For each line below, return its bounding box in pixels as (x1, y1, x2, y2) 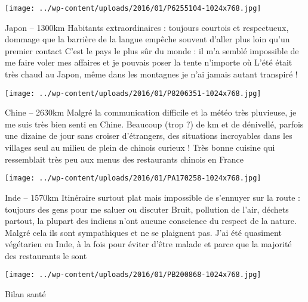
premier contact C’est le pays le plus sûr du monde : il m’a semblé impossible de (5, 44, 299, 57)
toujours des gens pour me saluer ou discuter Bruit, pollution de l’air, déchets (5, 203, 289, 215)
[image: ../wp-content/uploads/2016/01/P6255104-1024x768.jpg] (5, 4, 261, 13)
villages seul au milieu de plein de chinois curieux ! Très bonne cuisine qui (5, 141, 275, 154)
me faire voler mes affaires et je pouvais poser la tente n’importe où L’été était (5, 56, 292, 69)
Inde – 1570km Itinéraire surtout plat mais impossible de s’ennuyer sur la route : (5, 191, 300, 203)
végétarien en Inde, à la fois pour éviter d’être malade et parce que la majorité (5, 238, 292, 250)
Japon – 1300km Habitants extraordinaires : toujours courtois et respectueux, (5, 21, 289, 33)
